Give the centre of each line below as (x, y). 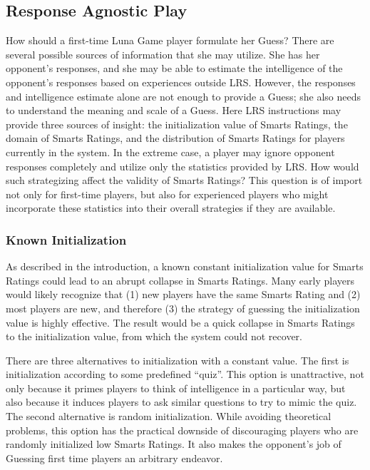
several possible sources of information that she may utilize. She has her (163, 54)
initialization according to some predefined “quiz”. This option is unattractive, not (185, 374)
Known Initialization (66, 239)
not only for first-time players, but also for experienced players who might (167, 194)
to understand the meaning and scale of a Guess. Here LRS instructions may (174, 110)
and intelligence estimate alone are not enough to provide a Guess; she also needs (183, 96)
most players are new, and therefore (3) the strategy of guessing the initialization (183, 308)
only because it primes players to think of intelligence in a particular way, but (176, 388)
